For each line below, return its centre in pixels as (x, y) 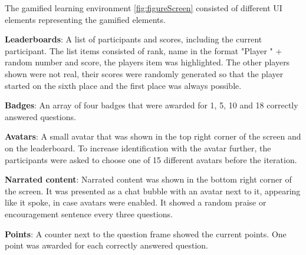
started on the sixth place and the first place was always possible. (123, 85)
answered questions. (40, 116)
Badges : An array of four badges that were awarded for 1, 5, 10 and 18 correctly (152, 105)
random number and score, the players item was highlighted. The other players (147, 62)
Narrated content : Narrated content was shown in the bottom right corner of (148, 179)
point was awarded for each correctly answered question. (106, 245)
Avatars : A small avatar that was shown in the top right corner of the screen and (153, 136)
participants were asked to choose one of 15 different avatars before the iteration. (151, 159)
